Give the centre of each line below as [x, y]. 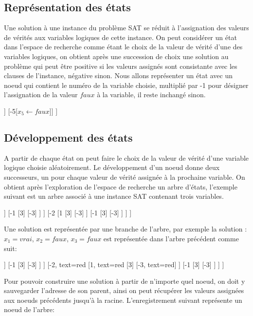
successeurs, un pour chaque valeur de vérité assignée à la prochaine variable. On [125, 177]
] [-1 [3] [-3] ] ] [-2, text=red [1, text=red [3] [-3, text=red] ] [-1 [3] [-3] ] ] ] [114, 264]
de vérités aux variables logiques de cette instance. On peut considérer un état [120, 37]
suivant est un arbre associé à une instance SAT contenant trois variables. [114, 196]
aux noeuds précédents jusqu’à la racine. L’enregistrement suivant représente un [123, 300]
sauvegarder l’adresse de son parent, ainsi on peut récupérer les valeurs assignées [124, 290]
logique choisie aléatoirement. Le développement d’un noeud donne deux [112, 167]
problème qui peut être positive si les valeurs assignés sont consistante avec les [121, 66]
